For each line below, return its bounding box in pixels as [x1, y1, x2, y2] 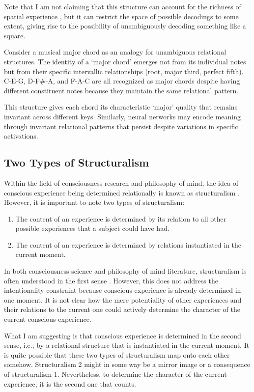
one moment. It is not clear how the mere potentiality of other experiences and [4, 294, 242, 305]
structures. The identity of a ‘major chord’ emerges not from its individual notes [4, 56, 246, 66]
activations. [4, 131, 38, 141]
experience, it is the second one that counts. [4, 378, 136, 389]
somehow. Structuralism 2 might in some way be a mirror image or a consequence [4, 359, 250, 369]
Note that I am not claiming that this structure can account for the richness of [4, 1, 241, 11]
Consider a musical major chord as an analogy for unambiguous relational [4, 47, 226, 57]
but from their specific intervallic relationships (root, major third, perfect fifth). [4, 66, 244, 76]
